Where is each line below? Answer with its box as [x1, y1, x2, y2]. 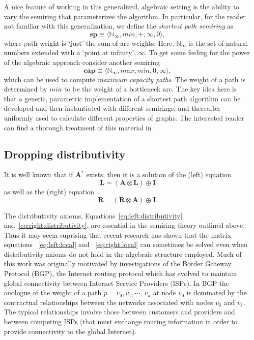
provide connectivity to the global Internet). [4, 326, 137, 336]
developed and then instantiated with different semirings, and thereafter [4, 103, 221, 113]
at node [153, 287, 176, 298]
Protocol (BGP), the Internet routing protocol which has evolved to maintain [4, 268, 237, 278]
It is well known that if [4, 169, 73, 180]
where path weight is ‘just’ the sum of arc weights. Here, [4, 37, 174, 48]
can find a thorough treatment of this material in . [4, 122, 157, 132]
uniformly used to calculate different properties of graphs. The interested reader [4, 112, 244, 123]
